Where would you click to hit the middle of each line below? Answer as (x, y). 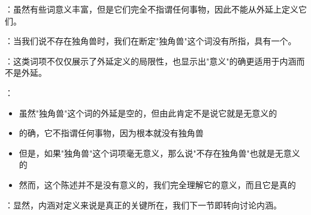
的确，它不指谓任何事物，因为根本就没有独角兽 (111, 133)
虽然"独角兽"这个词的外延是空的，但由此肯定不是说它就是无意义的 (148, 113)
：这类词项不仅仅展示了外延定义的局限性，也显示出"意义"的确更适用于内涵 (151, 61)
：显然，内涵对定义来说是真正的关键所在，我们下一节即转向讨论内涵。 (143, 205)
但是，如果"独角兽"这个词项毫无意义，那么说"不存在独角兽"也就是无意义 (159, 153)
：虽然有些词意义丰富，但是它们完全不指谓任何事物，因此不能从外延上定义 (152, 9)
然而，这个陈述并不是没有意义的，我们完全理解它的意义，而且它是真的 (157, 184)
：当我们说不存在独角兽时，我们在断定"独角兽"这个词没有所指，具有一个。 (151, 41)
